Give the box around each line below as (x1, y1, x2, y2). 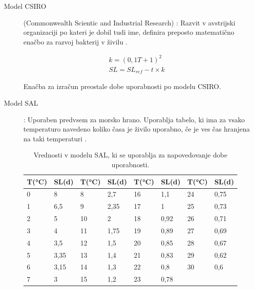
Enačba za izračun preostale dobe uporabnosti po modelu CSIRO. (23, 81, 221, 91)
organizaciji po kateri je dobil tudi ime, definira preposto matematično (23, 27, 234, 37)
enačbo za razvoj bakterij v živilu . (23, 36, 127, 46)
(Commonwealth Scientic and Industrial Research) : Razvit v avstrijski (23, 17, 235, 27)
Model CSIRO (4, 1, 46, 11)
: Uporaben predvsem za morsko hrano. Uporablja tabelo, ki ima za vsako (23, 114, 245, 124)
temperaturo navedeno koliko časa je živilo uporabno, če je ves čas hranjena (23, 124, 250, 134)
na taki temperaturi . (23, 133, 87, 143)
